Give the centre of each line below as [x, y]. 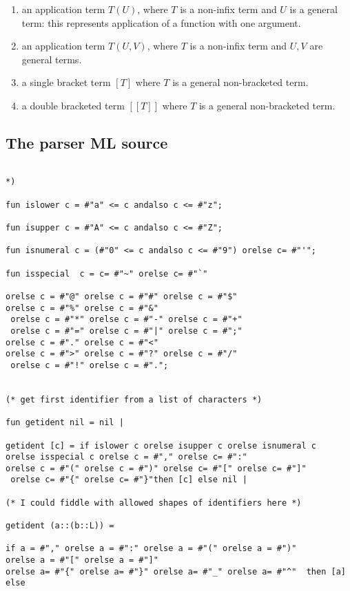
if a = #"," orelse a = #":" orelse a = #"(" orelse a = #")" [151, 549]
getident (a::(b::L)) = [60, 526]
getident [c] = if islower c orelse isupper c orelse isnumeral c [161, 445]
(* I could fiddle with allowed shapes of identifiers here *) [154, 503]
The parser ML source [87, 142]
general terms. [52, 59]
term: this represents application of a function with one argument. [161, 22]
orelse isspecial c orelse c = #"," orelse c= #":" [126, 457]
